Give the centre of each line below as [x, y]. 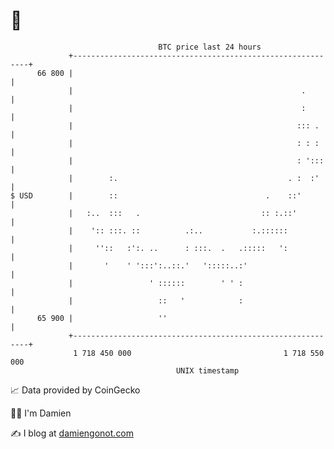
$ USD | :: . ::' [156, 195]
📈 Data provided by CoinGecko [75, 390]
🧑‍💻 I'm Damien [41, 413]
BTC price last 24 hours [210, 47]
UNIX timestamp [207, 370]
